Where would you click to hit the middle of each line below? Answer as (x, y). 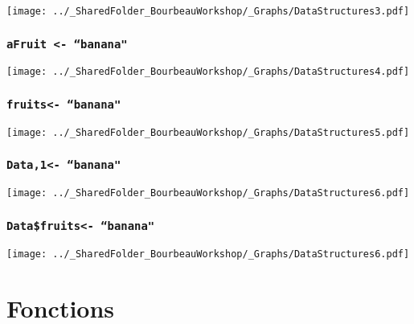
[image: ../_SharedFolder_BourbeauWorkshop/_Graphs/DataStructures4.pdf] (208, 72)
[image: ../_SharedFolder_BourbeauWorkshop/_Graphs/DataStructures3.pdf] (208, 11)
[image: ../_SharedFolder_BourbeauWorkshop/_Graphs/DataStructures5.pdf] (208, 132)
